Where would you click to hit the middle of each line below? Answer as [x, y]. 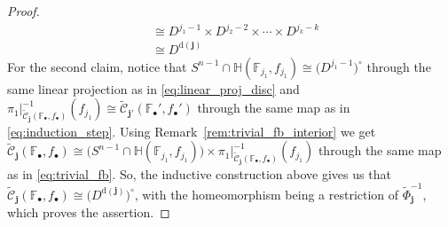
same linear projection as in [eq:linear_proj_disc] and [153, 88]
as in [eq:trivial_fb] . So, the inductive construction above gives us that [199, 173]
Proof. [24, 11]
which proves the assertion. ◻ [89, 212]
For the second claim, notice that [97, 66]
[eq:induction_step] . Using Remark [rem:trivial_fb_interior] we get [192, 131]
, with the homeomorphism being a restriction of [267, 194]
